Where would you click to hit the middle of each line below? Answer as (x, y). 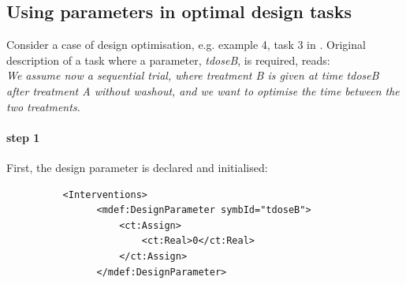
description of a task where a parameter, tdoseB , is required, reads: (168, 60)
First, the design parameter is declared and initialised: (137, 167)
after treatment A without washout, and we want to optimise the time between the (203, 90)
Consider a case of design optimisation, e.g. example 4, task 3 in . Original (186, 45)
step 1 (23, 137)
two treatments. (43, 106)
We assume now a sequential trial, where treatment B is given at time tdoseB (193, 75)
